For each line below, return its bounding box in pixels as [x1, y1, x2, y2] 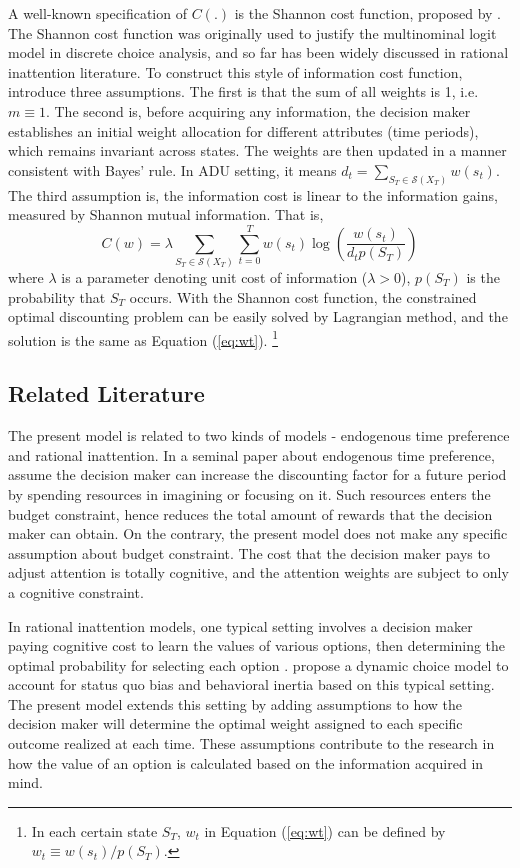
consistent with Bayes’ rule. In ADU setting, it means [8, 159, 337, 180]
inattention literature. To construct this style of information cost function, [8, 61, 463, 82]
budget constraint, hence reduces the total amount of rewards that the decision [8, 503, 493, 524]
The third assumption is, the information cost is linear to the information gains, [8, 184, 498, 205]
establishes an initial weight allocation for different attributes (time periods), [8, 120, 479, 141]
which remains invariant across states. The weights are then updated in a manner [8, 140, 507, 161]
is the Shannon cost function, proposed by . [234, 3, 501, 23]
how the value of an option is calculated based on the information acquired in [8, 752, 484, 773]
